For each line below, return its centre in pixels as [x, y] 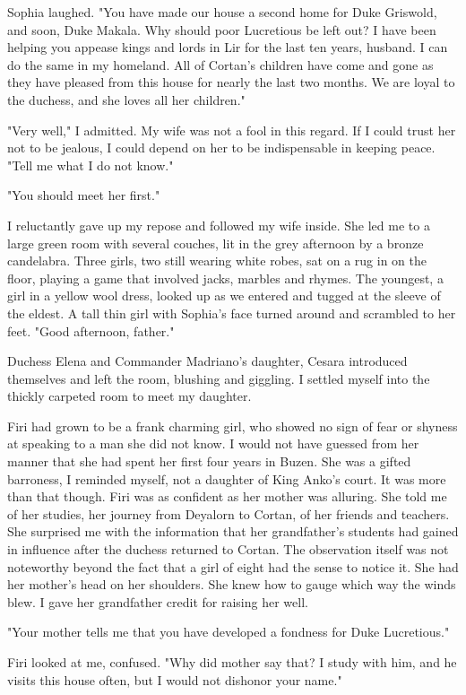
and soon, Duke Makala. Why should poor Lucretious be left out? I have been [222, 29]
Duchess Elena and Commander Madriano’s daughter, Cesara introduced [207, 361]
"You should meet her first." [84, 195]
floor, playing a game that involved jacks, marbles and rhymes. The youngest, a [225, 278]
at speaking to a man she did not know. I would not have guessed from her [213, 443]
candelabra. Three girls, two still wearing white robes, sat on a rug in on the [217, 261]
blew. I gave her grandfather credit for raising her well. [158, 601]
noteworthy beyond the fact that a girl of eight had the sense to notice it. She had [233, 566]
